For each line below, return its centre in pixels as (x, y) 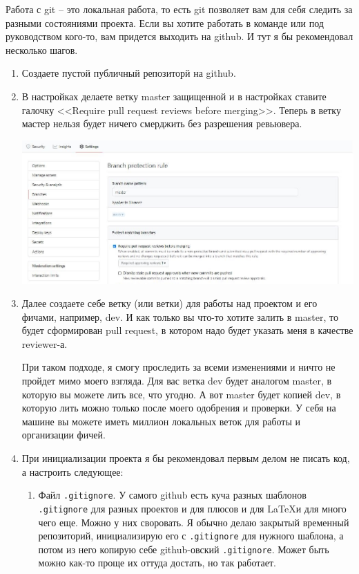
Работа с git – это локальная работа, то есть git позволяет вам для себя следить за (179, 9)
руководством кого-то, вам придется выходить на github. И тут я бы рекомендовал (179, 36)
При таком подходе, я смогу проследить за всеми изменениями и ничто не (178, 367)
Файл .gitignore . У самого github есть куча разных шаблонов (172, 495)
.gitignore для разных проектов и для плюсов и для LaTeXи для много (192, 508)
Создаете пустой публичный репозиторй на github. (129, 73)
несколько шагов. (42, 49)
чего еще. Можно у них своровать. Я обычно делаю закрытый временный (194, 522)
